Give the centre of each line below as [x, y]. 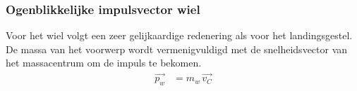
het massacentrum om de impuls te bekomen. [104, 63]
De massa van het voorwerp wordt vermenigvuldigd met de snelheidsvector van [177, 49]
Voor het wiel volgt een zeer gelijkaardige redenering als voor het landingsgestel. [179, 35]
